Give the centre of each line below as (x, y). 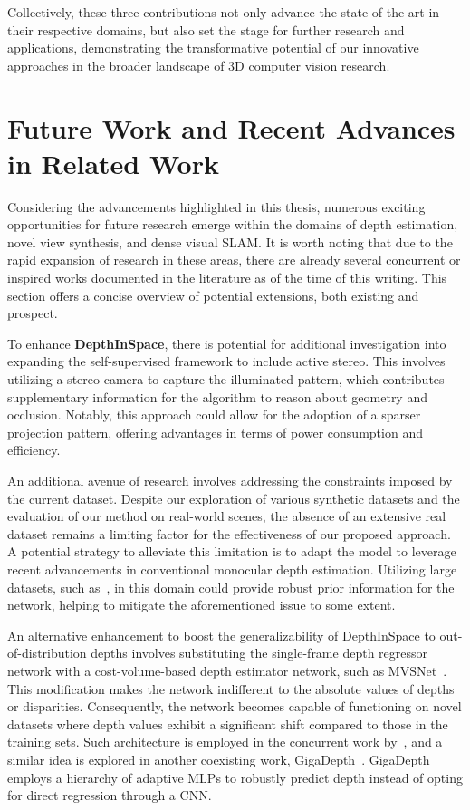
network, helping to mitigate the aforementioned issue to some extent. (201, 605)
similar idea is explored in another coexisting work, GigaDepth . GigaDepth (219, 759)
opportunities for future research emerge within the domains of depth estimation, (233, 224)
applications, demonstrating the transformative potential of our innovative (213, 48)
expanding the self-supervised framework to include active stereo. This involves (226, 361)
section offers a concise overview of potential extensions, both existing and (213, 295)
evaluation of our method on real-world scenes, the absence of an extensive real (227, 516)
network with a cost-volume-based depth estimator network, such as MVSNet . (227, 670)
